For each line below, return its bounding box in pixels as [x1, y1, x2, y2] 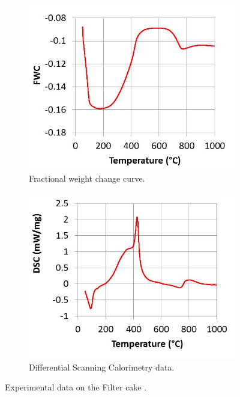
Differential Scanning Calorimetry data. [29, 360, 175, 373]
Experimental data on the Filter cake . [5, 381, 147, 393]
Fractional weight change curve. [29, 172, 145, 185]
